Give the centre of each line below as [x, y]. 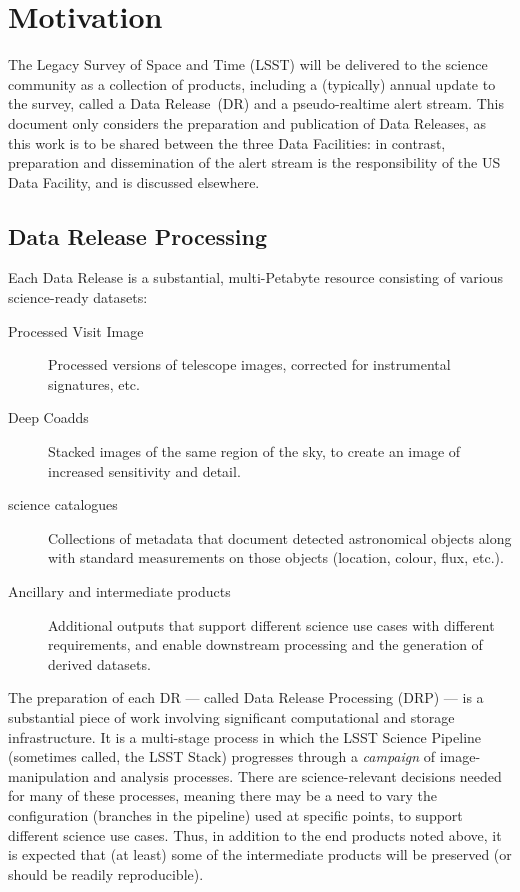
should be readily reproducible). [106, 873]
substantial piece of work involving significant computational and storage [231, 716]
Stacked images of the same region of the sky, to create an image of [254, 451]
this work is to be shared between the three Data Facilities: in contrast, [227, 142]
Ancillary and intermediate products [119, 591]
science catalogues [63, 504]
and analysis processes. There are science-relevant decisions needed [297, 775]
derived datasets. [99, 663]
